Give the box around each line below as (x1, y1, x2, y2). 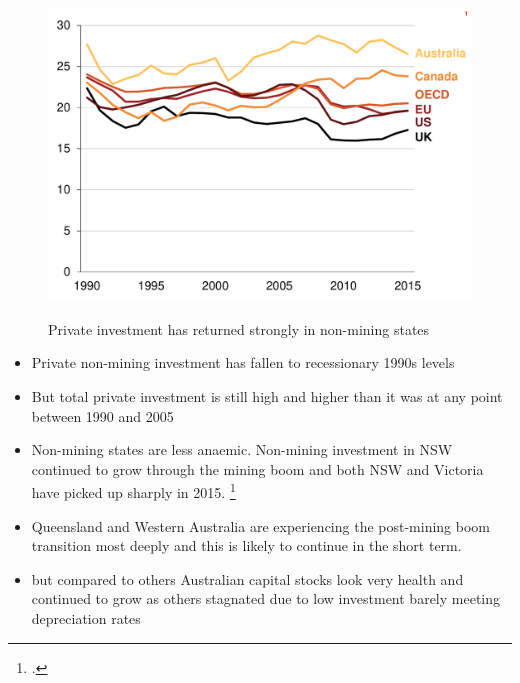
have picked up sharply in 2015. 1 (31, 479, 236, 502)
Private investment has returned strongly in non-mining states (48, 318, 430, 339)
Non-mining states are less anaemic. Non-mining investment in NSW (31, 439, 453, 460)
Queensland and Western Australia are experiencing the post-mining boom (31, 515, 491, 536)
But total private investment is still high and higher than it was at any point (31, 385, 503, 406)
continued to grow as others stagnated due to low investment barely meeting (31, 588, 501, 609)
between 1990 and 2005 (31, 405, 174, 426)
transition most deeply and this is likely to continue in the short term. (31, 535, 462, 556)
